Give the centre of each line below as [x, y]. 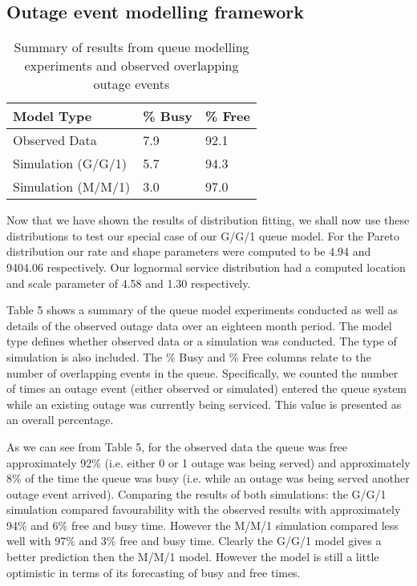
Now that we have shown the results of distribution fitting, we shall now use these [208, 220]
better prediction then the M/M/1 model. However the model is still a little [193, 557]
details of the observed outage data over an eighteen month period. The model [199, 325]
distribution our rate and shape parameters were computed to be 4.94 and [189, 251]
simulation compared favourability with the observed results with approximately [204, 509]
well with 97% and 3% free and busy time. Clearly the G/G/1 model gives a [194, 541]
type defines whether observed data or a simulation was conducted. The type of [202, 341]
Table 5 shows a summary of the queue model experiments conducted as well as [202, 310]
